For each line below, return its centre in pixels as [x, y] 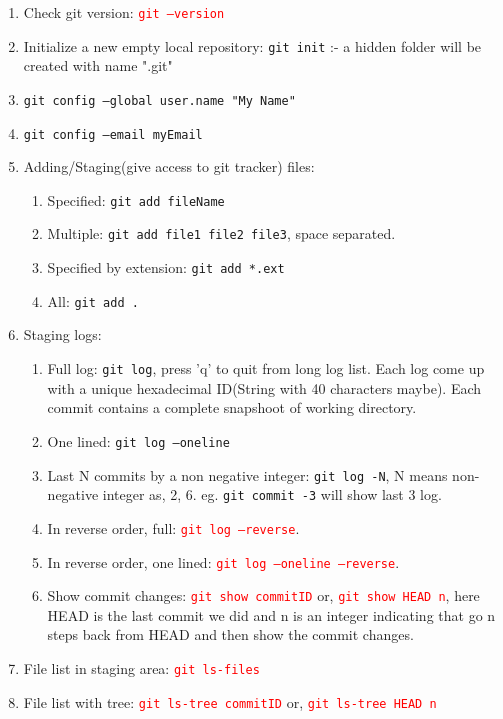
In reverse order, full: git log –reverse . [173, 527]
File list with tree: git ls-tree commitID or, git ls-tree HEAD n [230, 701]
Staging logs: [62, 334]
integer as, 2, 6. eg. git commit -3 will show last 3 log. [272, 494]
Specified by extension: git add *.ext [166, 267]
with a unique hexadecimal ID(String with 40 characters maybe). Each [264, 387]
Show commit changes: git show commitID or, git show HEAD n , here [263, 595]
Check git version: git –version [124, 12]
